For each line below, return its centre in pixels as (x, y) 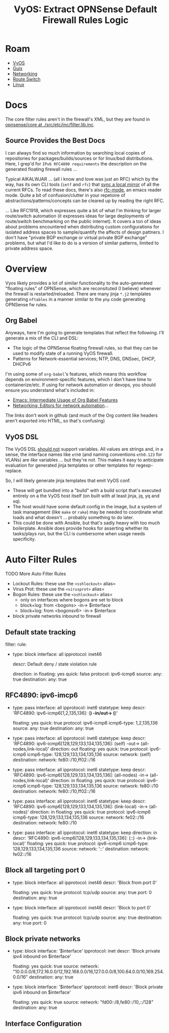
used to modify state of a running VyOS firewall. (63, 353)
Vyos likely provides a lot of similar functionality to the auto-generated (79, 283)
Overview (26, 269)
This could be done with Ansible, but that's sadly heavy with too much (86, 523)
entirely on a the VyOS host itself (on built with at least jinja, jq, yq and (86, 496)
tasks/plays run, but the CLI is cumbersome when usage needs (79, 534)
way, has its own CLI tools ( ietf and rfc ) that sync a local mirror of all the (82, 184)
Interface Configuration (44, 1024)
